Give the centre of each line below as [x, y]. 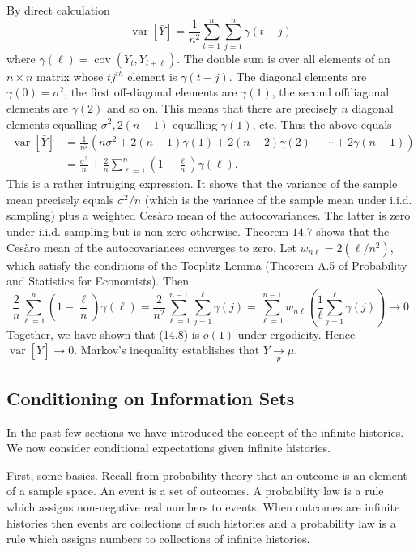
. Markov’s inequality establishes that [167, 350]
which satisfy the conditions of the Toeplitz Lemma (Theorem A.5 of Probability [207, 265]
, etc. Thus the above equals [322, 124]
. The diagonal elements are [298, 76]
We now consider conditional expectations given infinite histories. [168, 448]
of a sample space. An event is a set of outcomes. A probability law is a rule [195, 491]
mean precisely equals [60, 199]
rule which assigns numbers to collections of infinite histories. [158, 539]
